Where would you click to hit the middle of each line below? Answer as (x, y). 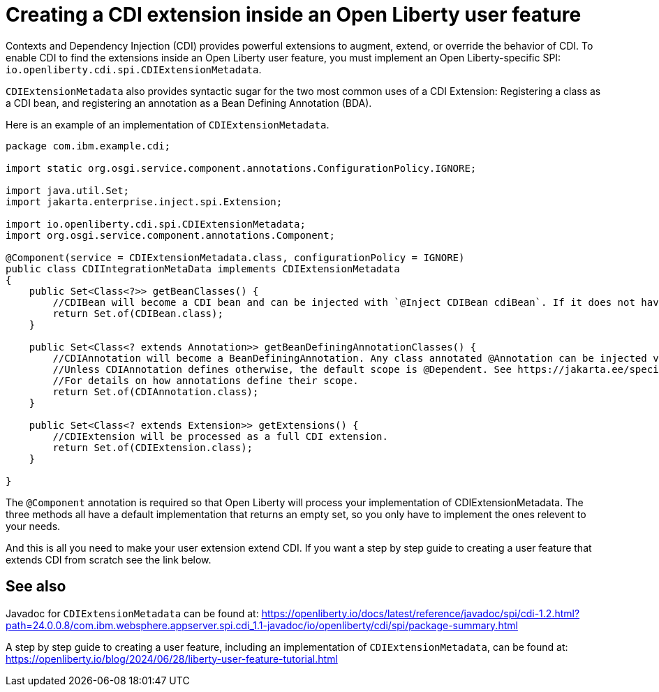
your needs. (33, 526)
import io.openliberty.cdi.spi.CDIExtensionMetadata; (156, 224)
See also (36, 587)
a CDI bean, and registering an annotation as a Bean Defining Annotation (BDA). (189, 103)
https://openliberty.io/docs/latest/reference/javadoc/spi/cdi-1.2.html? (421, 613)
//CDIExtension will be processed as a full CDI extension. (220, 436)
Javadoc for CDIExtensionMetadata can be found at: (132, 613)
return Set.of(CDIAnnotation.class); (156, 391)
